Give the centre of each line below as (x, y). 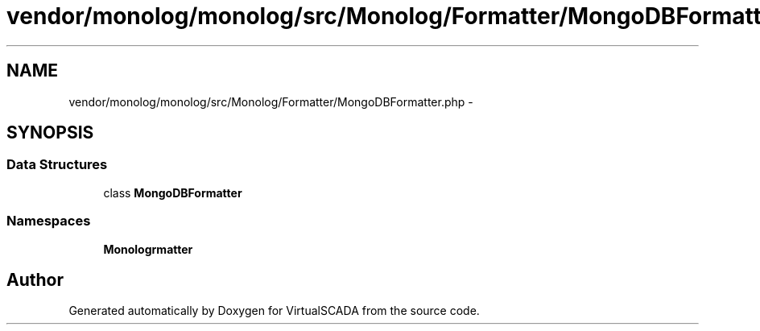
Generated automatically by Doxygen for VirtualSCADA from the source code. (274, 311)
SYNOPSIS (50, 133)
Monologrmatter (148, 249)
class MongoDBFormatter (173, 192)
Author (35, 279)
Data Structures (57, 165)
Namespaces (49, 221)
